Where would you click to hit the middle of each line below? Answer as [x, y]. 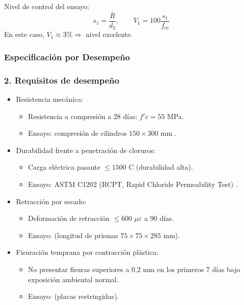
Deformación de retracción [69, 218]
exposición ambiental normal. [73, 279]
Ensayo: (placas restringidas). [74, 296]
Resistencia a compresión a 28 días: [83, 116]
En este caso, [24, 34]
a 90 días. [159, 218]
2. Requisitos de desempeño [62, 80]
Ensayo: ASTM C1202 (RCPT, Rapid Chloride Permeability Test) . [133, 184]
